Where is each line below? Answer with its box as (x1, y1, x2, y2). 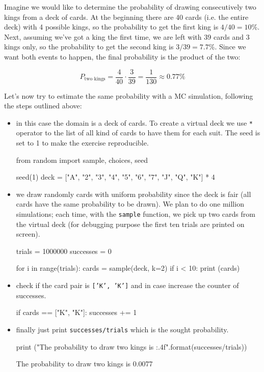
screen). (16, 228, 40, 239)
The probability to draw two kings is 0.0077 (16, 358, 153, 369)
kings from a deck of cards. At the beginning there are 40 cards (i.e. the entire (4, 11, 249, 22)
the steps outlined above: (4, 100, 82, 111)
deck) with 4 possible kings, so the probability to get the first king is (4, 21, 219, 32)
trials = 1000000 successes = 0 (16, 245, 112, 256)
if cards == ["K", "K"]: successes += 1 (16, 307, 137, 318)
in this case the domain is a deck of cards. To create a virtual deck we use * (16, 117, 253, 128)
